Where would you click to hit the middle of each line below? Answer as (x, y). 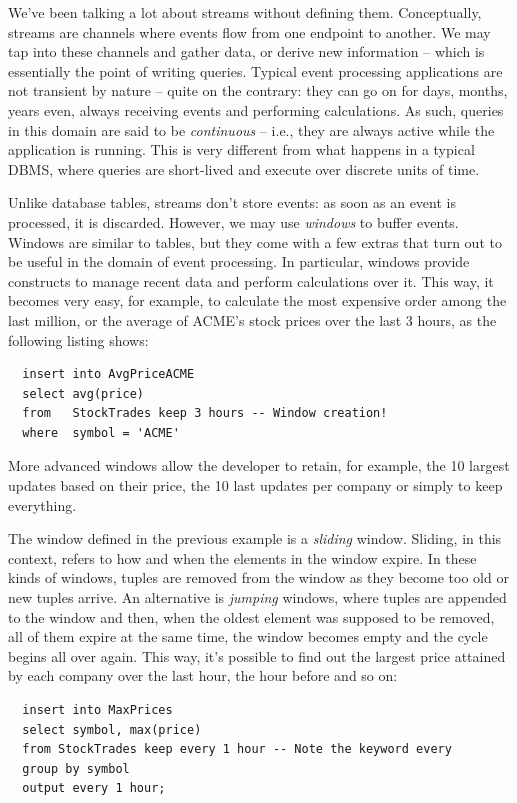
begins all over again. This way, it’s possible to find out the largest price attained (257, 655)
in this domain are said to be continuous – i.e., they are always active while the (251, 129)
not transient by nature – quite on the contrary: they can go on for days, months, (258, 90)
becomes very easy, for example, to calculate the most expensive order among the (257, 300)
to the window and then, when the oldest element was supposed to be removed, (251, 616)
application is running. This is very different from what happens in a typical (241, 149)
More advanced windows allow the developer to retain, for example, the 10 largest (259, 465)
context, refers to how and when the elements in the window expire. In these (242, 557)
